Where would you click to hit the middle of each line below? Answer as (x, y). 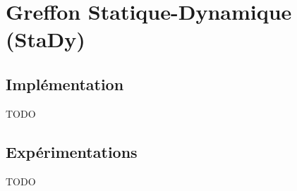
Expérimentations (72, 151)
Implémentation (65, 84)
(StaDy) (46, 39)
